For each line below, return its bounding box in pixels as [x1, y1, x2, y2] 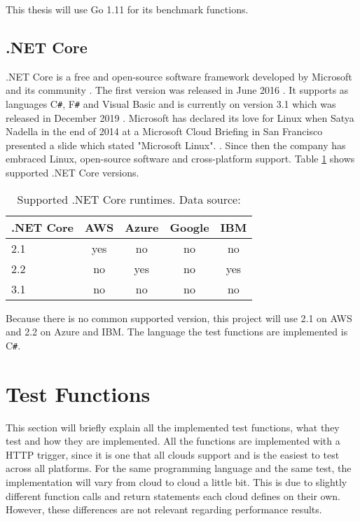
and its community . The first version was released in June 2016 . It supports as [6, 83, 349, 97]
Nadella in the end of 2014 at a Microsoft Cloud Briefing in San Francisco [6, 124, 323, 139]
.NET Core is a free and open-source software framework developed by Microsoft [6, 69, 352, 83]
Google [169, 218, 209, 235]
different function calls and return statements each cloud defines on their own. [6, 488, 341, 503]
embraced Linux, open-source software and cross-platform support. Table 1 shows [6, 151, 355, 166]
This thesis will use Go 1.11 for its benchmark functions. [6, 2, 249, 16]
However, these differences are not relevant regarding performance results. [6, 502, 322, 517]
